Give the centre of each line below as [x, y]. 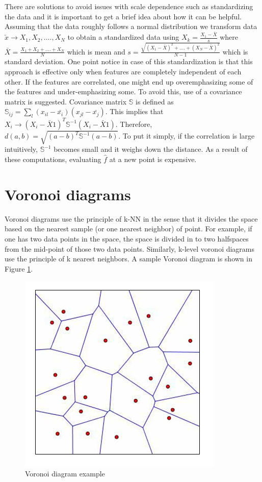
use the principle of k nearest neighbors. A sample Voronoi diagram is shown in [128, 259]
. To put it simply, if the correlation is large [187, 136]
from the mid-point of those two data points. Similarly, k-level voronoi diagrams [130, 248]
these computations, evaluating [53, 159]
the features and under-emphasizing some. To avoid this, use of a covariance [123, 91]
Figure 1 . [19, 268]
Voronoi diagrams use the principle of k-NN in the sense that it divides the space [131, 218]
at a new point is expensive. [153, 159]
